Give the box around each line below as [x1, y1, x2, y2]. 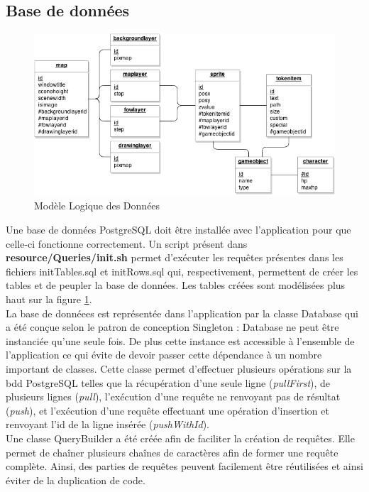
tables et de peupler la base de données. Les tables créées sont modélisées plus [6, 278, 346, 293]
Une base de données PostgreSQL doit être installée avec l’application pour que [6, 222, 351, 237]
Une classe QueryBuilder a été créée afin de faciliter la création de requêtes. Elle [6, 430, 355, 445]
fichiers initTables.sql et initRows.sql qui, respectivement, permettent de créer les [6, 263, 358, 278]
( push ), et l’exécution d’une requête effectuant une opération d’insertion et [6, 403, 329, 417]
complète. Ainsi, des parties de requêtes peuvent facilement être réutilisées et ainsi [6, 459, 363, 474]
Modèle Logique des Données [34, 198, 160, 213]
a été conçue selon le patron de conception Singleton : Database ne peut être [6, 319, 339, 334]
